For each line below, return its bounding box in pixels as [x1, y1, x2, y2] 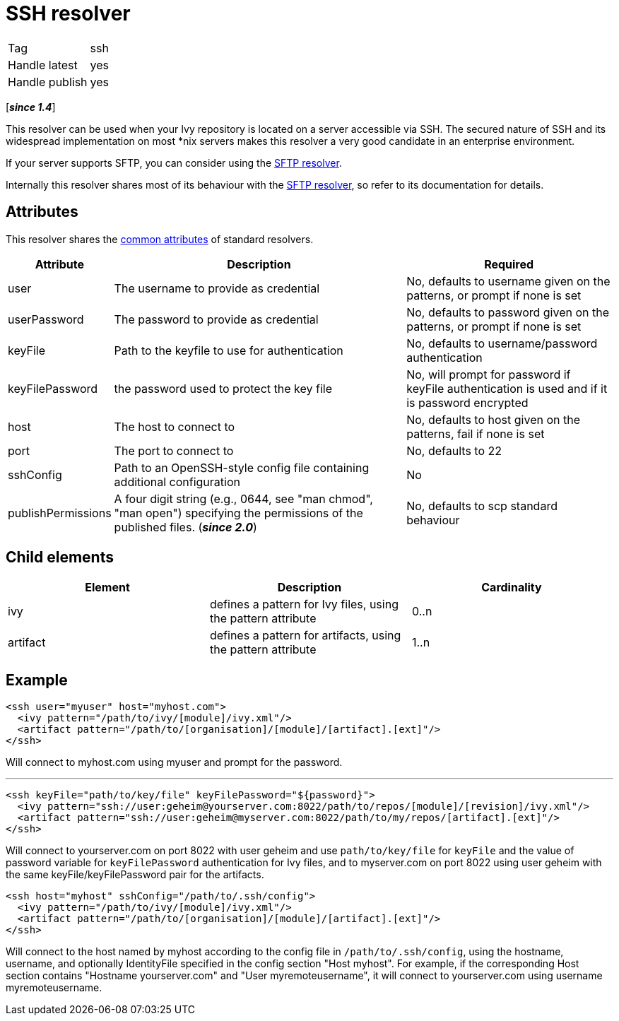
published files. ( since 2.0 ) [114, 519, 257, 534]
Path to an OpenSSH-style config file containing [114, 460, 370, 475]
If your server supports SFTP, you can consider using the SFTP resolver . [6, 156, 342, 169]
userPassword [8, 312, 84, 326]
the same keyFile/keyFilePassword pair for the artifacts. [6, 868, 264, 881]
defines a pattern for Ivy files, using [209, 597, 399, 612]
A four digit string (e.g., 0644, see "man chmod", [114, 491, 373, 506]
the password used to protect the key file [114, 381, 332, 396]
